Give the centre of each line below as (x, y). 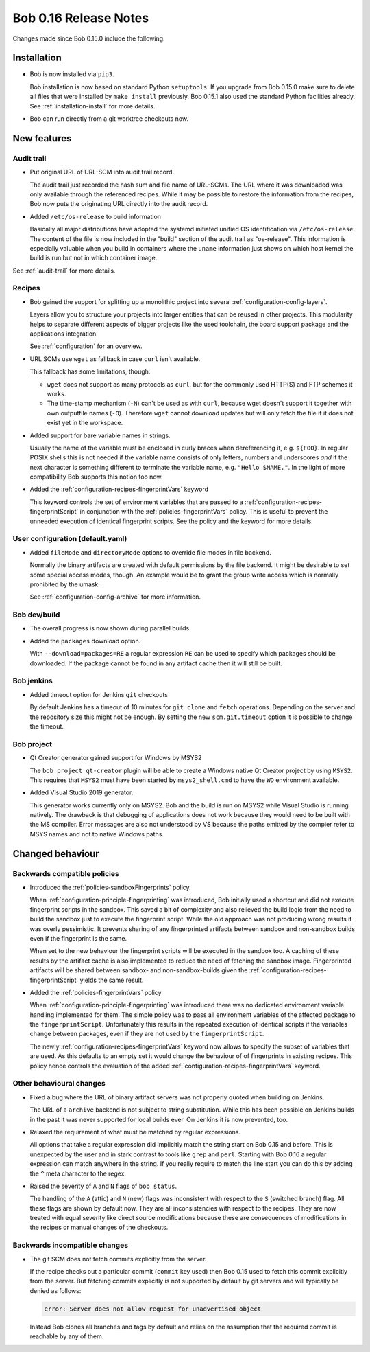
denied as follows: (56, 1290)
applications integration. (64, 334)
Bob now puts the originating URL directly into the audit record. (119, 204)
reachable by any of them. (67, 1336)
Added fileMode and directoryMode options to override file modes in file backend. (150, 552)
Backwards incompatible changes (71, 1245)
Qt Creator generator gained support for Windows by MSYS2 (116, 758)
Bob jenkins (33, 681)
